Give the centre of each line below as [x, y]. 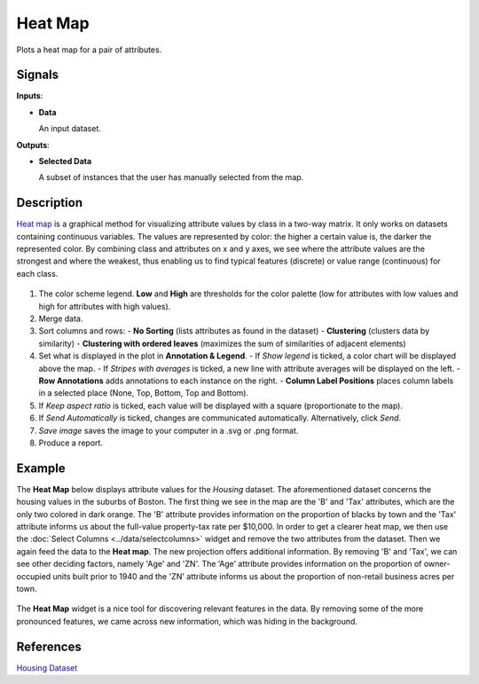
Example [41, 468]
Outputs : [33, 145]
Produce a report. [71, 443]
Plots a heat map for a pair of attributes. [89, 50]
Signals [38, 75]
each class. [37, 273]
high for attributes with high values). [105, 306]
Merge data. [61, 318]
